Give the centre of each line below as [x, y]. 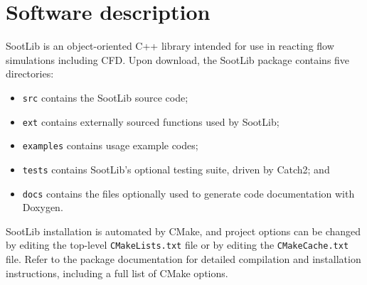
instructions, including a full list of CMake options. [117, 273]
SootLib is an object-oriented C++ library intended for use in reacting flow [170, 46]
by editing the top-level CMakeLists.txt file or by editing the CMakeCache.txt [177, 245]
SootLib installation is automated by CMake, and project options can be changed [183, 231]
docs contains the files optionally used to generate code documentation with [188, 193]
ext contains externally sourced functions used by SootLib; [151, 121]
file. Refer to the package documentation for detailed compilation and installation [183, 259]
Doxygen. [43, 207]
